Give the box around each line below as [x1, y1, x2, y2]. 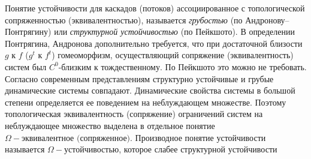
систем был [5, 60, 47, 73]
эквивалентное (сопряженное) [21, 134, 131, 143]
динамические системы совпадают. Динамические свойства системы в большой [5, 84, 295, 97]
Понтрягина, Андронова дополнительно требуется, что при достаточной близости [5, 37, 303, 49]
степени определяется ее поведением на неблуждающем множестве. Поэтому [5, 95, 286, 108]
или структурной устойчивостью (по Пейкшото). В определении [54, 25, 295, 38]
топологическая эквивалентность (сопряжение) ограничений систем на [5, 107, 263, 120]
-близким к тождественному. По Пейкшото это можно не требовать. [58, 60, 307, 73]
